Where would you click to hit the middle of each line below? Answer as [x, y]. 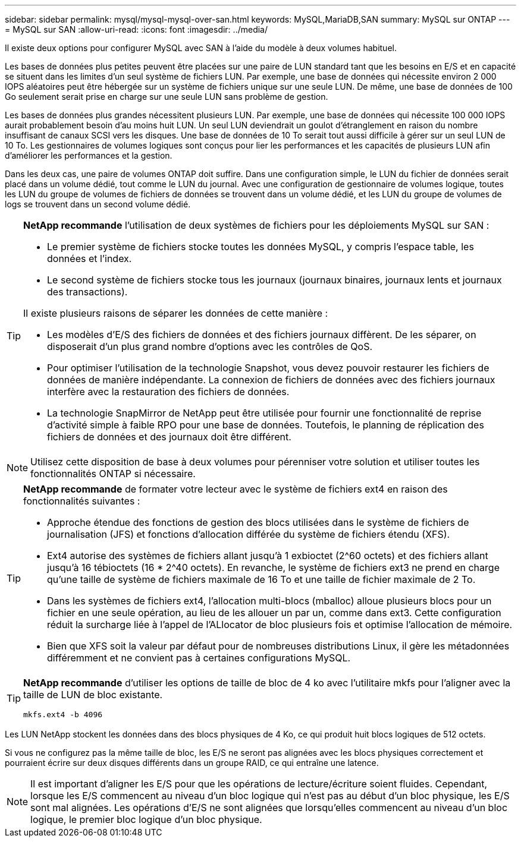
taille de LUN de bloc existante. [93, 695]
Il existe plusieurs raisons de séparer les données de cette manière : [176, 313]
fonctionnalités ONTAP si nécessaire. [113, 474]
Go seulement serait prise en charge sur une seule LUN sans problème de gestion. [167, 97]
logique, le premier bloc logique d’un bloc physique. [146, 819]
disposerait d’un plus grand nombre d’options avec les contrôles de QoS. [210, 346]
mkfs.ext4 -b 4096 [63, 715]
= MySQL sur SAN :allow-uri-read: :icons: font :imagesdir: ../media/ [136, 29]
